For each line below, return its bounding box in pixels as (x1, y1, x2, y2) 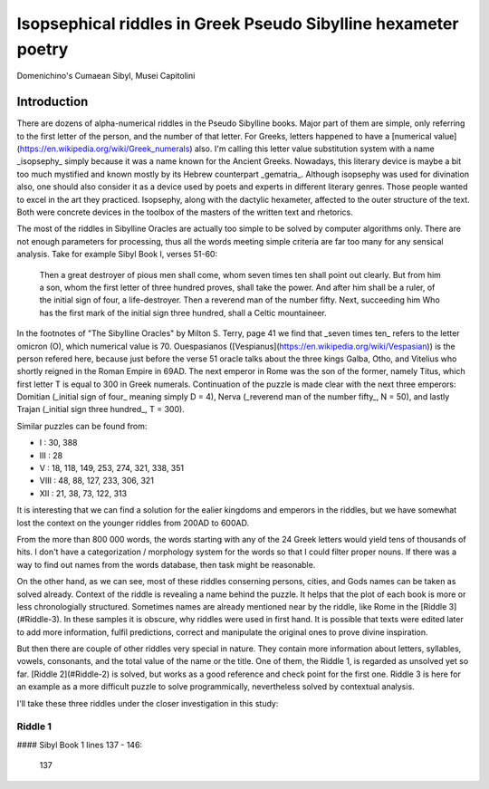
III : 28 (39, 449, 63, 461)
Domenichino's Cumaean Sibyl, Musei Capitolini (16, 71, 196, 82)
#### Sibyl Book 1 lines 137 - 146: (16, 739, 143, 750)
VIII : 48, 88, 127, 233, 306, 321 (39, 476, 154, 486)
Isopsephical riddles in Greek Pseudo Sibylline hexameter (16, 14, 459, 34)
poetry (16, 39, 69, 59)
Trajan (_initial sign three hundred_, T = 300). (16, 404, 185, 415)
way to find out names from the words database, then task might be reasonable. (16, 559, 316, 570)
